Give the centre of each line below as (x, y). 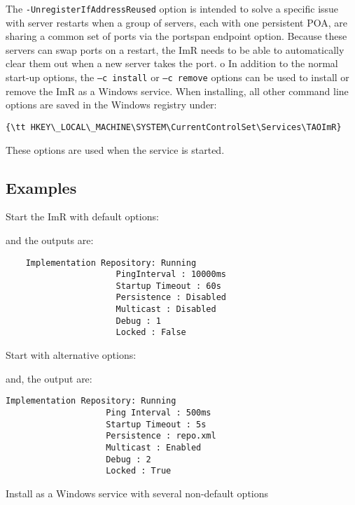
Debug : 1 (138, 321)
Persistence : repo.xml (161, 436)
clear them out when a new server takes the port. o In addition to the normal (172, 63)
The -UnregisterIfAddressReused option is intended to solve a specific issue (172, 8)
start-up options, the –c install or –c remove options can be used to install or (177, 77)
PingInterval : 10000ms (171, 275)
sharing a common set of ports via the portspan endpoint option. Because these (176, 36)
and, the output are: (49, 378)
